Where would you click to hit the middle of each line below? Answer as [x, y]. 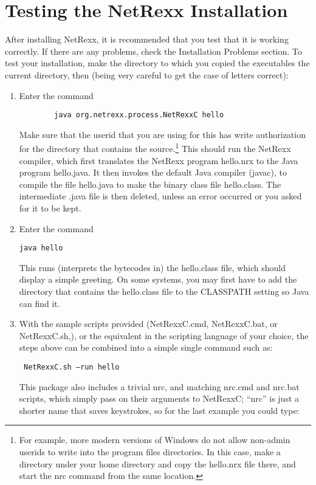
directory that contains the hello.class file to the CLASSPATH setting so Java [164, 291]
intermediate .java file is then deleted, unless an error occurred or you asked [160, 196]
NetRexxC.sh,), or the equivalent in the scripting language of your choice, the [164, 335]
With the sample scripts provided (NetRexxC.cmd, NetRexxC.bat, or [148, 324]
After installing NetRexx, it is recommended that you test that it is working [147, 39]
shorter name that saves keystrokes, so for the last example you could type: [159, 410]
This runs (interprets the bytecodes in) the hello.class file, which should [152, 267]
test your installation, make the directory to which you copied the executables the [157, 63]
